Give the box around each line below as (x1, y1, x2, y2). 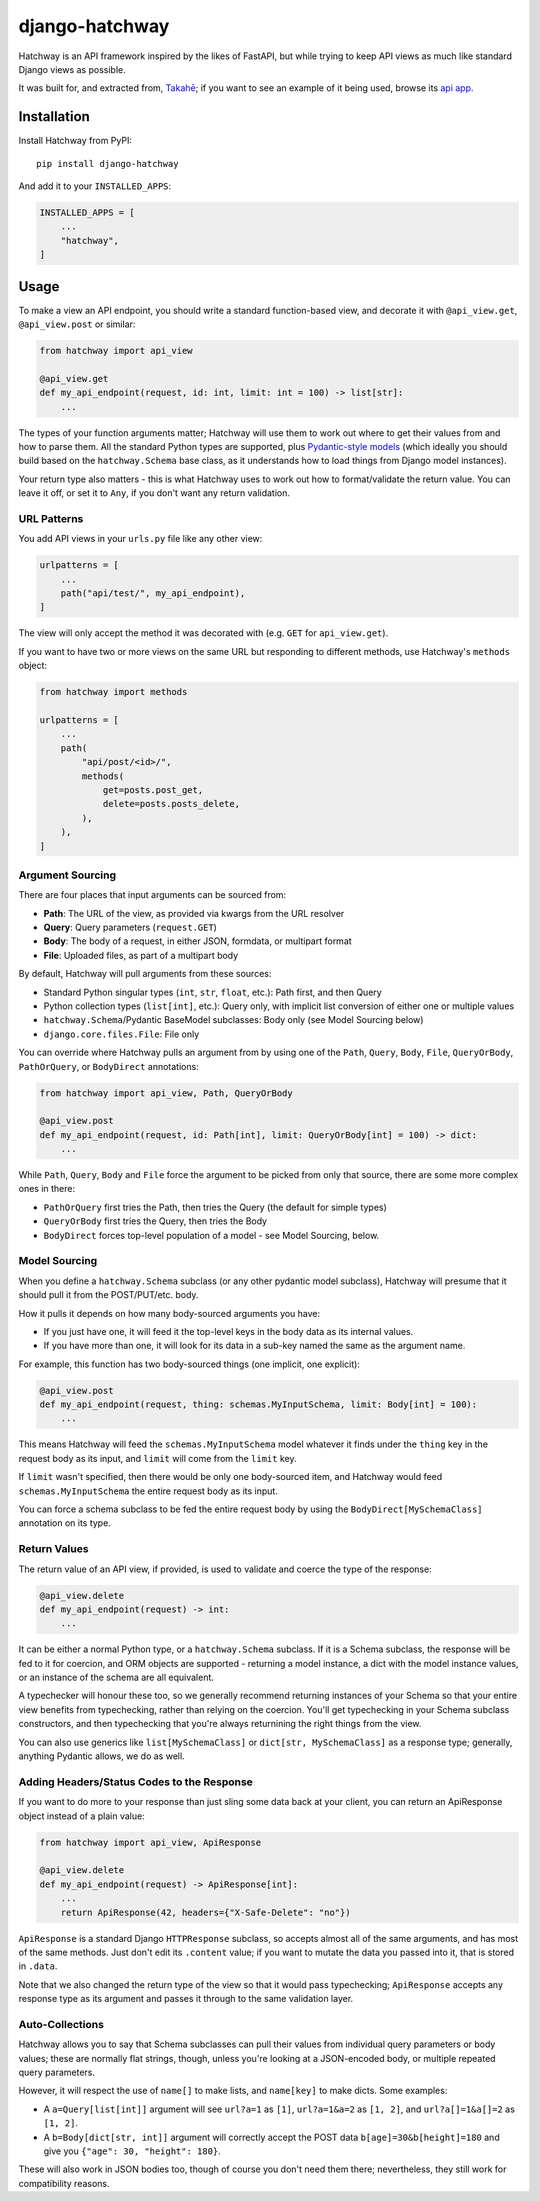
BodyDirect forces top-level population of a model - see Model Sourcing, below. (43, 1229, 380, 1241)
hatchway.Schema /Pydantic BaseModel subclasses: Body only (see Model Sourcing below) (43, 1014, 424, 1026)
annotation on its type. (18, 1517, 112, 1529)
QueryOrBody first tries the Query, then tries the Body (43, 1215, 268, 1227)
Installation (18, 108, 90, 125)
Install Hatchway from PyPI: (18, 135, 132, 147)
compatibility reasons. (18, 2177, 110, 2189)
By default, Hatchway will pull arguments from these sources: (18, 968, 272, 980)
